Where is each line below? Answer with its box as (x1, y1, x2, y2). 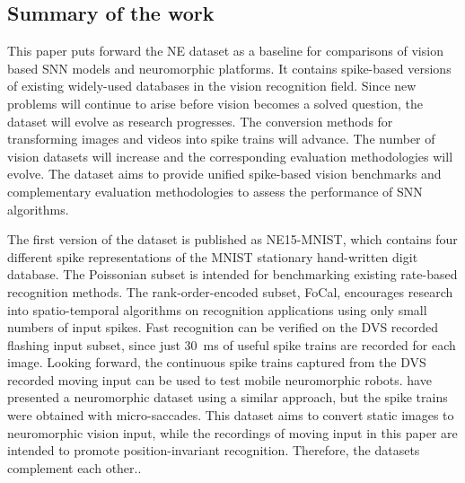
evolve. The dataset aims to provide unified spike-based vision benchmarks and (7, 164, 442, 183)
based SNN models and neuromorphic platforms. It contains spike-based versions (7, 58, 452, 77)
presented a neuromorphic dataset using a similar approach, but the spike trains (7, 388, 448, 407)
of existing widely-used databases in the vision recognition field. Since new (7, 76, 417, 95)
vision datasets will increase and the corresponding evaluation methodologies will (7, 146, 453, 165)
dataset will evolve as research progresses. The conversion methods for (7, 111, 393, 130)
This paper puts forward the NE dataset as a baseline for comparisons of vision (7, 41, 443, 60)
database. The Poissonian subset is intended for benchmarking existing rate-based (7, 265, 458, 284)
